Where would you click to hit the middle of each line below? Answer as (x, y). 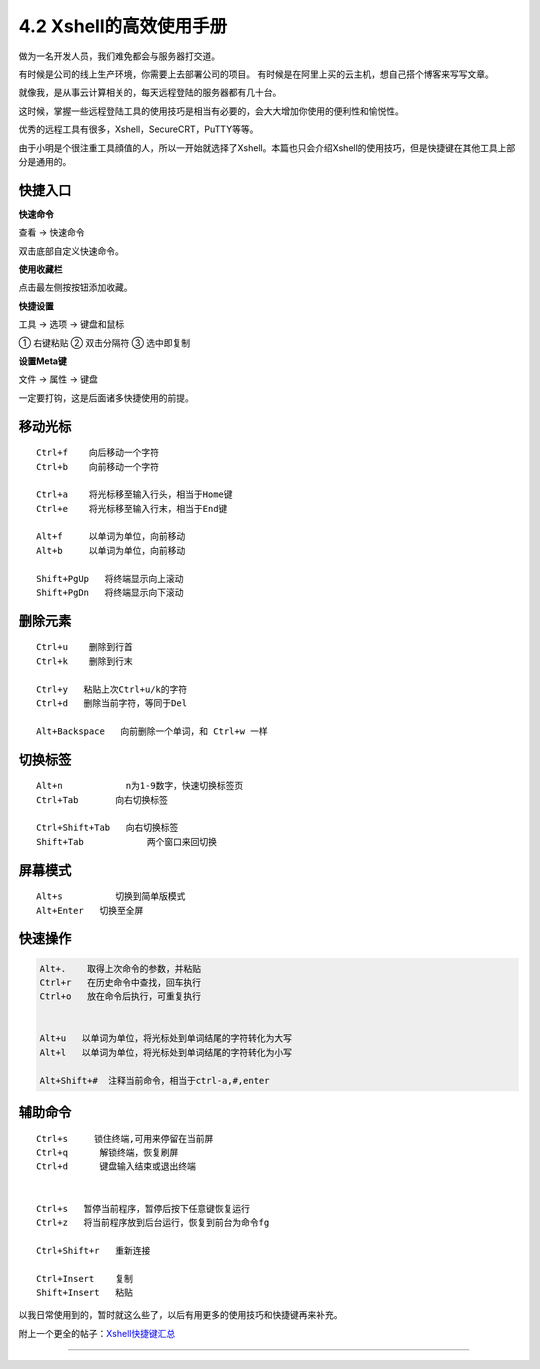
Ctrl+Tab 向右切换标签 (102, 799)
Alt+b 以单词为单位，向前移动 (111, 550)
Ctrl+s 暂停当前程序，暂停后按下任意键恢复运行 (143, 1208)
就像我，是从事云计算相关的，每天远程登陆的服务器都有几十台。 (150, 92)
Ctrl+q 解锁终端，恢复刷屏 (107, 1153)
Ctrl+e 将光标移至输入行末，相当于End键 (132, 508)
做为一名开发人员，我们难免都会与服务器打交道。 (119, 56)
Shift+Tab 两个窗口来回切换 (127, 841)
